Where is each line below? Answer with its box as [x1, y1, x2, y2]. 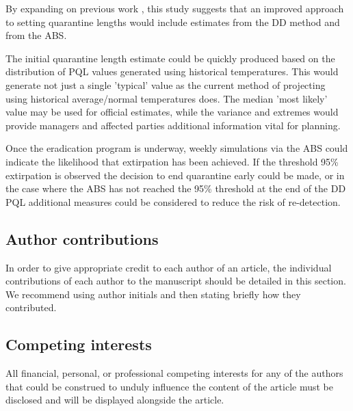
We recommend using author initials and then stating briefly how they [5, 287, 301, 301]
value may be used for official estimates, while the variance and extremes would [5, 105, 339, 119]
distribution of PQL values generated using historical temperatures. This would [5, 64, 339, 79]
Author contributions [5, 228, 159, 249]
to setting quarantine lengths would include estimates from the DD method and [5, 14, 340, 29]
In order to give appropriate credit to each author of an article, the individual [5, 260, 332, 274]
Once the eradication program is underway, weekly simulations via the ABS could [5, 141, 348, 155]
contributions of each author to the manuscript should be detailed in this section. [5, 274, 346, 288]
